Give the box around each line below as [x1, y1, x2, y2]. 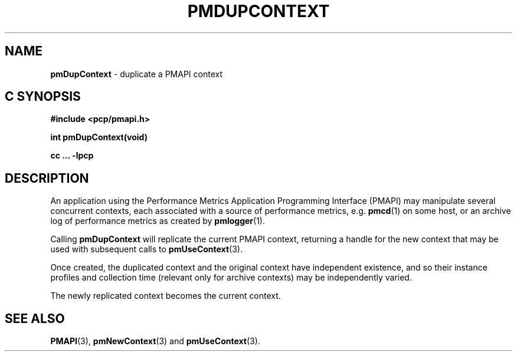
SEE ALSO [5, 311, 65, 326]
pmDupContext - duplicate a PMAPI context [50, 68, 223, 79]
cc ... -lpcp [50, 150, 94, 161]
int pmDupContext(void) [50, 132, 148, 143]
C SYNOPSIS [5, 89, 81, 104]
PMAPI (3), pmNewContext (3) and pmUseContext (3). [50, 336, 260, 347]
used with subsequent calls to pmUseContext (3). [50, 244, 243, 255]
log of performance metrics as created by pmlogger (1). [50, 216, 265, 226]
